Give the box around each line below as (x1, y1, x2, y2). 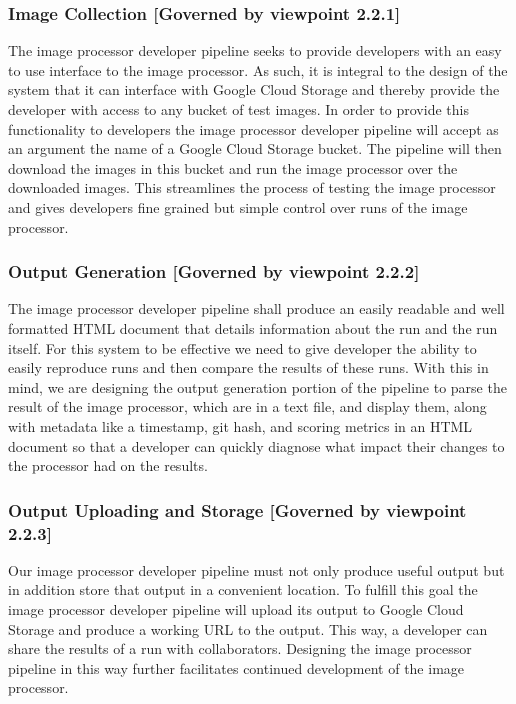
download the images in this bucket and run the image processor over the (8, 157, 458, 178)
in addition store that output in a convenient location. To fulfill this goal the (8, 579, 478, 600)
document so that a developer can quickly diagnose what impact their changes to (8, 435, 505, 456)
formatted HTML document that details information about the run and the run (8, 317, 498, 338)
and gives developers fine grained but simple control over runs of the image (8, 196, 468, 217)
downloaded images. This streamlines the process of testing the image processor (8, 177, 496, 198)
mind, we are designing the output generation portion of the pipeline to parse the (8, 376, 507, 397)
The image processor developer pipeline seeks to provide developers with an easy (8, 40, 502, 61)
